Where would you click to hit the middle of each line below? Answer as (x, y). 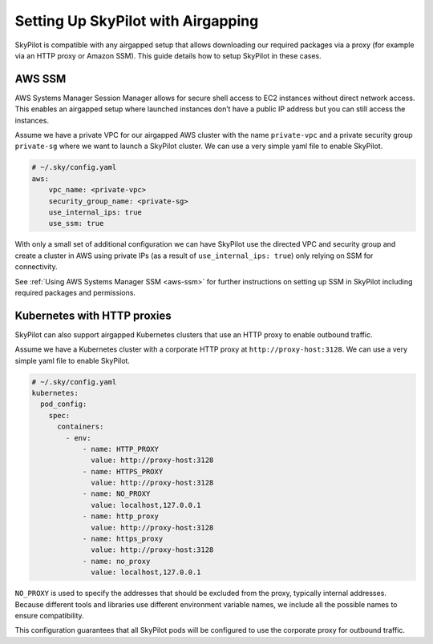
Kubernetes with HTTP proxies (93, 315)
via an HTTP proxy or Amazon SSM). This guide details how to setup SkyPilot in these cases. (168, 55)
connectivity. (36, 267)
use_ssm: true (76, 223)
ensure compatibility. (49, 615)
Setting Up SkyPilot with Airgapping (137, 21)
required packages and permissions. (75, 292)
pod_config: (64, 404)
